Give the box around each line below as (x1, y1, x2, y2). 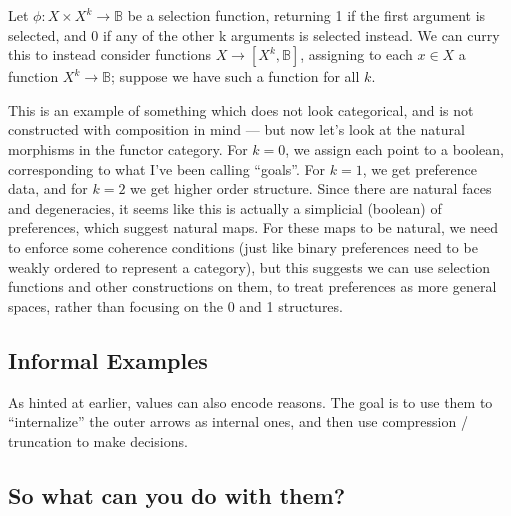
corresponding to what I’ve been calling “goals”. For (8, 158, 326, 179)
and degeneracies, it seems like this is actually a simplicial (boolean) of (8, 197, 442, 218)
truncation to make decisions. (8, 430, 188, 451)
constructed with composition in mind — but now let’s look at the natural (8, 119, 465, 140)
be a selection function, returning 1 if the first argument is (127, 5, 486, 25)
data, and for (8, 178, 88, 199)
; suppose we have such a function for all (111, 66, 360, 87)
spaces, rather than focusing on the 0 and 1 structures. (8, 295, 343, 316)
